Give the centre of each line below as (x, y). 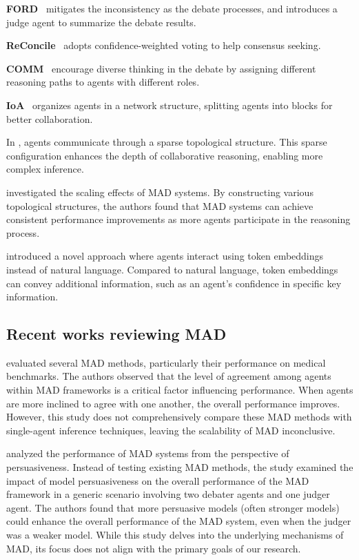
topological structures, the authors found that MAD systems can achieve (160, 205)
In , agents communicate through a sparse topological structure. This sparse (167, 142)
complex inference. (45, 169)
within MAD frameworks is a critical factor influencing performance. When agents (180, 390)
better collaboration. (50, 118)
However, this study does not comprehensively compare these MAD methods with (179, 417)
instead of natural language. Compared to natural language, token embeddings (172, 269)
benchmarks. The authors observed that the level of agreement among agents (169, 376)
